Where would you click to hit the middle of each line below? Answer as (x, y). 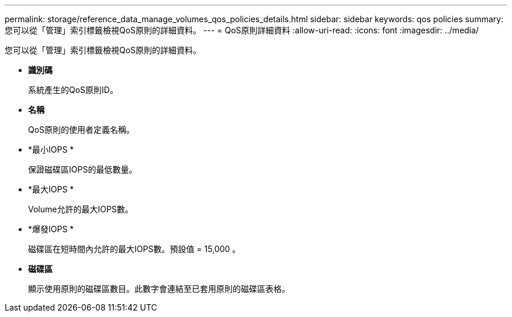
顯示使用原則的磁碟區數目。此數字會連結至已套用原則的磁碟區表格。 (159, 289)
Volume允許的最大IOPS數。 (81, 209)
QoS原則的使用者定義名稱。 (82, 130)
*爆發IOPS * (51, 229)
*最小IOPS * (51, 149)
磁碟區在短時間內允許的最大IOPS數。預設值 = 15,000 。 (134, 249)
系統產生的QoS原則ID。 (73, 90)
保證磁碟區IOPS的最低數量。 (83, 169)
